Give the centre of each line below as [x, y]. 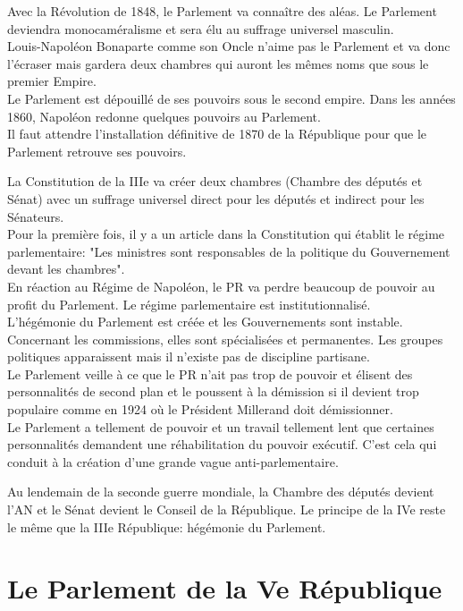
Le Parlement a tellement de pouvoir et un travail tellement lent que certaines [221, 426]
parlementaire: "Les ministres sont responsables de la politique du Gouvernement [229, 251]
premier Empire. [52, 81]
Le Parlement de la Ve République [225, 588]
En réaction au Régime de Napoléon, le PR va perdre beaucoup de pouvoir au [221, 286]
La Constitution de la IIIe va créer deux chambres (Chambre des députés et [215, 181]
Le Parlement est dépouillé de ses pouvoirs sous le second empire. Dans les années [231, 98]
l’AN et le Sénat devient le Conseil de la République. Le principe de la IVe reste [227, 509]
